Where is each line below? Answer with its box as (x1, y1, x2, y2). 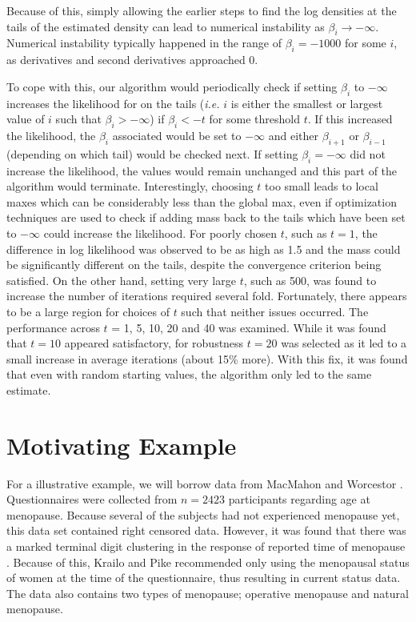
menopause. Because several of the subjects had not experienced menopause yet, (6, 506, 400, 523)
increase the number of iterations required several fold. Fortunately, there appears (6, 287, 407, 304)
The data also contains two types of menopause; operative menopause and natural (6, 584, 409, 601)
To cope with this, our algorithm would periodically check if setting (6, 78, 338, 94)
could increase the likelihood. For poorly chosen (43, 224, 278, 241)
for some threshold (209, 110, 300, 127)
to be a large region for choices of (6, 303, 170, 319)
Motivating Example (6, 428, 237, 461)
